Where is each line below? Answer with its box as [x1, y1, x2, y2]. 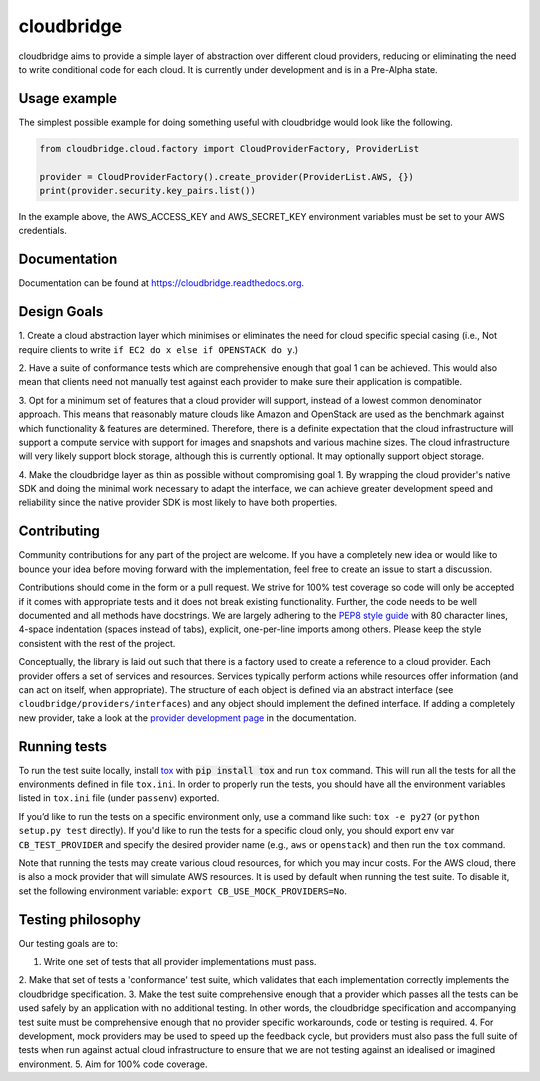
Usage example [18, 90, 118, 107]
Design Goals [18, 303, 104, 320]
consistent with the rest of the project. [18, 637, 176, 649]
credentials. [18, 225, 67, 237]
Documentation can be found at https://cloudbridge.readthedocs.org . [18, 277, 305, 289]
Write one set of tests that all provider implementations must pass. [43, 956, 317, 968]
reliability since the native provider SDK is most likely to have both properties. [18, 496, 338, 509]
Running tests [18, 738, 108, 755]
